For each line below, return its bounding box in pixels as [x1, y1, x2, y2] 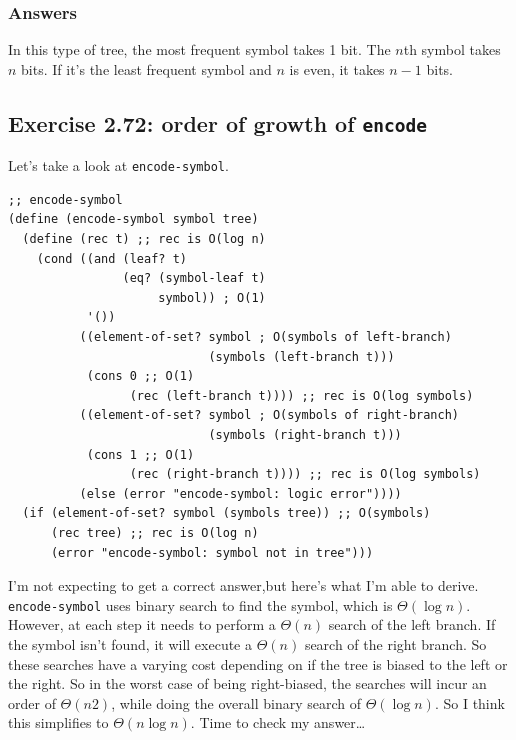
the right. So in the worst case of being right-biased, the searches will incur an [8, 673, 487, 694]
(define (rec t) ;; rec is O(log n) [22, 232, 266, 247]
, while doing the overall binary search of [111, 692, 362, 713]
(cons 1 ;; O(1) [86, 447, 195, 462]
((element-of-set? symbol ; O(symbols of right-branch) [79, 408, 460, 423]
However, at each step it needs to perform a [8, 614, 276, 635]
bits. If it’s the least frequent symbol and [21, 58, 272, 79]
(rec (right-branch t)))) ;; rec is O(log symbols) [129, 467, 481, 482]
